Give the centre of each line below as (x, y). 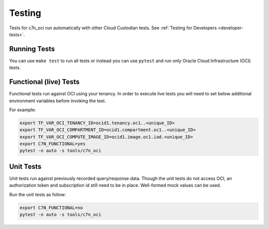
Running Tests (32, 49)
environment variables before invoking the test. (58, 101)
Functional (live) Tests (44, 82)
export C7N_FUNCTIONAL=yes (53, 144)
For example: (23, 110)
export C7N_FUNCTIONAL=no (51, 208)
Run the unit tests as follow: (38, 194)
